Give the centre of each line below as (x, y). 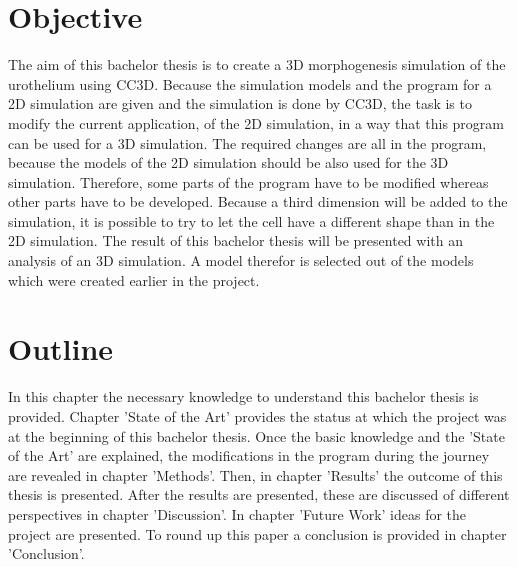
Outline (61, 348)
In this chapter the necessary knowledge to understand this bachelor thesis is (243, 396)
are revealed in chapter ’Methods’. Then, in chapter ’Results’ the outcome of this (255, 474)
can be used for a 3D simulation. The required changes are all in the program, (247, 142)
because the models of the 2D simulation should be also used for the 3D (228, 162)
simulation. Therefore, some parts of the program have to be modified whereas (248, 181)
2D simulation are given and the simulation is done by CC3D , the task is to (240, 103)
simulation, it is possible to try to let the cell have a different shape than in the (251, 220)
